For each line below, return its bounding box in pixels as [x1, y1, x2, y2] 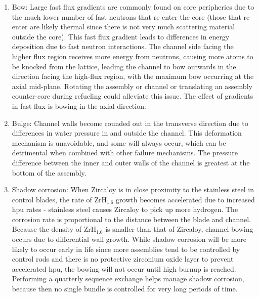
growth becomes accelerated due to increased [116, 194, 255, 204]
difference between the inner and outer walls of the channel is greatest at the [12, 157, 250, 167]
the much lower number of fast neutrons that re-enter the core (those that [12, 11, 241, 22]
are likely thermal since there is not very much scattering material [30, 21, 235, 32]
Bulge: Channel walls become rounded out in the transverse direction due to [12, 117, 248, 128]
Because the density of [12, 224, 82, 234]
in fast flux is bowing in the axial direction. [12, 100, 146, 111]
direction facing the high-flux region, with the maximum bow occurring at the [12, 71, 254, 81]
